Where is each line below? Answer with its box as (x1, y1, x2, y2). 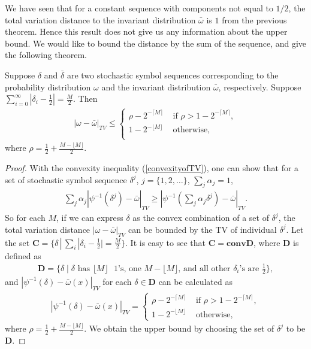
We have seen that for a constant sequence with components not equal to (5, 2, 273, 14)
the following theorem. (5, 48, 87, 61)
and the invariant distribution (101, 80, 211, 93)
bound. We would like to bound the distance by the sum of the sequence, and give (5, 37, 307, 49)
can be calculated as (158, 275, 233, 287)
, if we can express (56, 211, 123, 224)
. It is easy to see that (125, 236, 206, 248)
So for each (5, 211, 46, 224)
